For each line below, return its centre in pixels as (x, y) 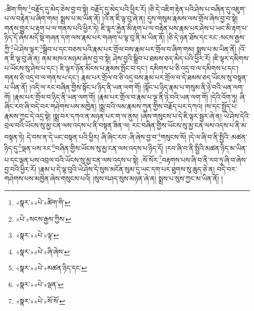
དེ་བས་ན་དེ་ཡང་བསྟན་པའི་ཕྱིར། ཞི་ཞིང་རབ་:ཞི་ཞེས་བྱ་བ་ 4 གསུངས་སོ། (107, 136)
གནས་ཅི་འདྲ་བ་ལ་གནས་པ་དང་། (42, 77)
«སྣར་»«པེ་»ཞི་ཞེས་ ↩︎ (43, 251)
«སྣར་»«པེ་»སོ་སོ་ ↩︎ (40, 301)
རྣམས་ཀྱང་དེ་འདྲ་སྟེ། (28, 115)
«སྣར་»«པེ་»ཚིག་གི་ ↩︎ (43, 202)
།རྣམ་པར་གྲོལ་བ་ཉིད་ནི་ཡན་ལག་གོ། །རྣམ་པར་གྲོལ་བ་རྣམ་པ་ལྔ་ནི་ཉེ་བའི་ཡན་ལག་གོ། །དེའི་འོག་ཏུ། (125, 96)
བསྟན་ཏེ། (15, 136)
